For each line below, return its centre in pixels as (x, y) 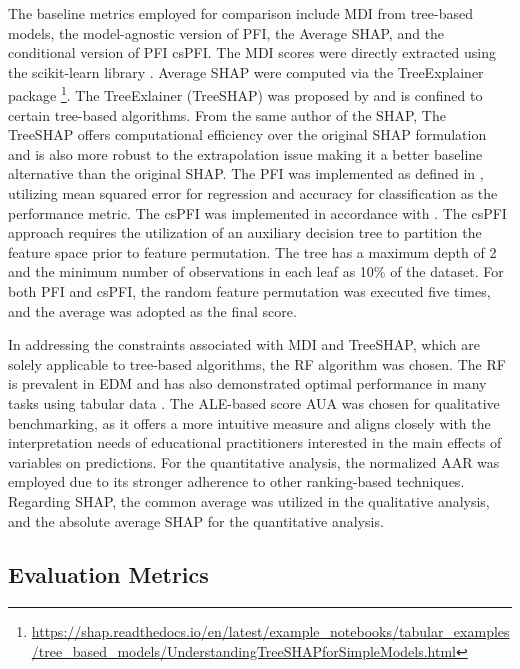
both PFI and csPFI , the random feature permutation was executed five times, (249, 290)
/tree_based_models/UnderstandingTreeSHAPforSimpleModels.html (244, 650)
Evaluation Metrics (108, 574)
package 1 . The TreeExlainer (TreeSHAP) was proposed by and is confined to (245, 94)
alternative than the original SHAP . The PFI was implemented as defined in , (246, 173)
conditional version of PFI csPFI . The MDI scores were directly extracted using (252, 52)
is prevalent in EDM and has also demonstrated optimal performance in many (247, 383)
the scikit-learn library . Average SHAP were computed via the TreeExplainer (246, 71)
